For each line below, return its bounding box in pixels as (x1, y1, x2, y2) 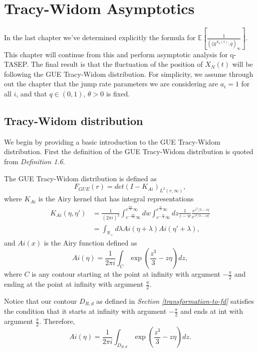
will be (232, 59, 253, 69)
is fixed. (106, 88, 130, 99)
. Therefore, (39, 316, 75, 326)
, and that (16, 88, 47, 99)
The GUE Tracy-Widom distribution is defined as (4, 173, 157, 183)
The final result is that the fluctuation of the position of (31, 59, 203, 69)
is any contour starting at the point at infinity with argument (32, 269, 220, 279)
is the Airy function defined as (44, 237, 137, 248)
